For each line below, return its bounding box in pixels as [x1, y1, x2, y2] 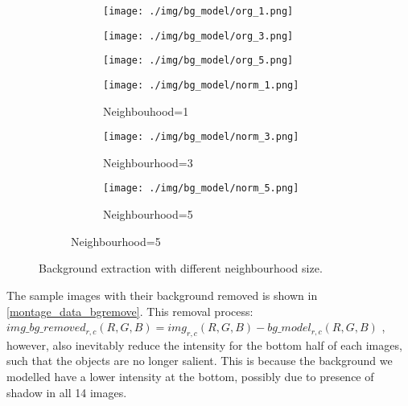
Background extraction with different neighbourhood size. [39, 260, 323, 277]
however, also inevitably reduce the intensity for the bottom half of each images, [6, 336, 402, 353]
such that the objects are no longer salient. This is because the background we [6, 352, 393, 369]
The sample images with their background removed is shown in [6, 286, 318, 303]
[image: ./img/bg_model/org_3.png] [103, 30, 294, 42]
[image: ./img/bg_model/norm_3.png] [103, 131, 299, 143]
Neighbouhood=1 [103, 102, 189, 119]
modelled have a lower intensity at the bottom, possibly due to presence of [6, 368, 374, 385]
